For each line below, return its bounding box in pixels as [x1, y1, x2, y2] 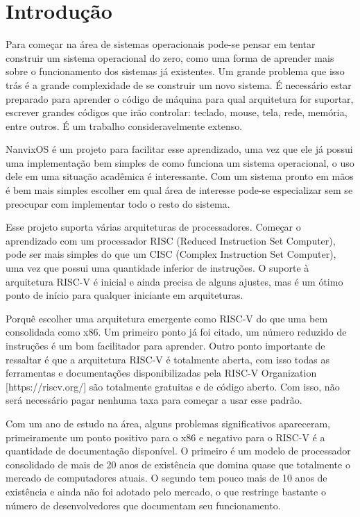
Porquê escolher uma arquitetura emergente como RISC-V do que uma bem [6, 311, 328, 325]
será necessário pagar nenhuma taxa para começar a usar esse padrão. [6, 393, 302, 407]
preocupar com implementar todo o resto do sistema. [6, 196, 230, 211]
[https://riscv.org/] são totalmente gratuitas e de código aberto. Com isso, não [6, 379, 340, 393]
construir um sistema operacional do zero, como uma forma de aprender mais [6, 50, 334, 65]
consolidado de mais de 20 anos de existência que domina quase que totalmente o [6, 457, 350, 471]
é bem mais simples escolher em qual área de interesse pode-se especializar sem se [6, 183, 353, 197]
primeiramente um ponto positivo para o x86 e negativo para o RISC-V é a [6, 429, 325, 444]
